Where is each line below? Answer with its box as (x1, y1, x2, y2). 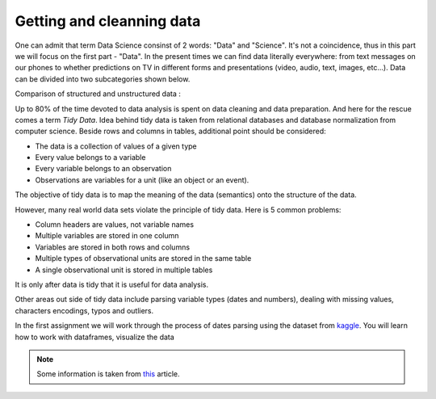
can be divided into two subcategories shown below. (15, 73, 191, 84)
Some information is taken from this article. (36, 369, 181, 379)
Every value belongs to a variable (35, 153, 146, 162)
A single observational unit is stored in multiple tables (35, 265, 213, 275)
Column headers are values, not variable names (35, 220, 194, 229)
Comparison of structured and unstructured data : (15, 89, 182, 99)
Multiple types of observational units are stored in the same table (35, 254, 252, 263)
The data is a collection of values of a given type (35, 141, 197, 151)
